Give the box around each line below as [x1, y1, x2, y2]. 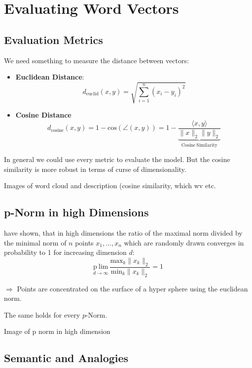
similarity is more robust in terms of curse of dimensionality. [4, 164, 186, 174]
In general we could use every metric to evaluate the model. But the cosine [4, 154, 230, 164]
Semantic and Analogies [4, 350, 129, 366]
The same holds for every [4, 309, 80, 320]
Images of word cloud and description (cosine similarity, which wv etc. [4, 180, 216, 191]
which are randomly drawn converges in [124, 237, 244, 247]
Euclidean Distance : [15, 72, 84, 82]
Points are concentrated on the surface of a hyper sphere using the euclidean [17, 283, 248, 293]
